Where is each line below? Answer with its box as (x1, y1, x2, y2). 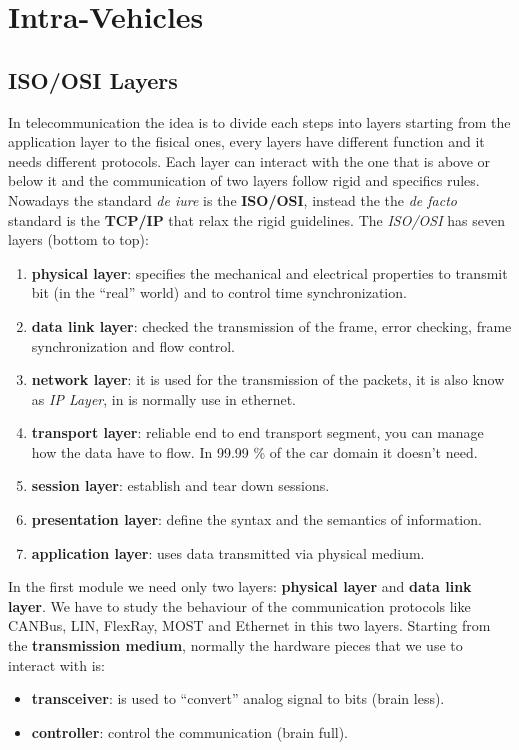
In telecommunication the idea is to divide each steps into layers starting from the (8, 111, 511, 132)
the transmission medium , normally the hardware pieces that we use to (8, 635, 463, 656)
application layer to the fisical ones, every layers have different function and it (8, 131, 485, 152)
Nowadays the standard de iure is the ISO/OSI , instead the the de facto (8, 189, 457, 210)
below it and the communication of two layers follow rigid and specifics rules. (8, 170, 480, 191)
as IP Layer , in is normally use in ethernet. (31, 388, 297, 409)
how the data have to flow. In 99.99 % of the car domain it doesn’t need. (31, 441, 478, 462)
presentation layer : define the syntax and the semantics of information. (31, 509, 482, 530)
